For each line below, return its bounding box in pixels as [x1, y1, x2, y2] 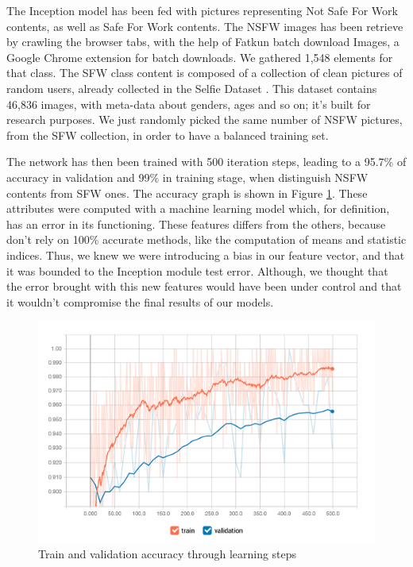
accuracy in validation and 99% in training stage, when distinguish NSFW [6, 168, 369, 185]
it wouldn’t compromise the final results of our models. [6, 293, 274, 310]
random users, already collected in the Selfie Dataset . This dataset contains [6, 79, 377, 96]
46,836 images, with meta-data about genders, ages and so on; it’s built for [6, 95, 371, 112]
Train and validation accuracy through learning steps [38, 546, 297, 562]
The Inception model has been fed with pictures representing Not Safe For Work [6, 2, 398, 18]
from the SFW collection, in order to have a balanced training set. [6, 126, 329, 143]
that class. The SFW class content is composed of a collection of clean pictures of [6, 64, 403, 81]
